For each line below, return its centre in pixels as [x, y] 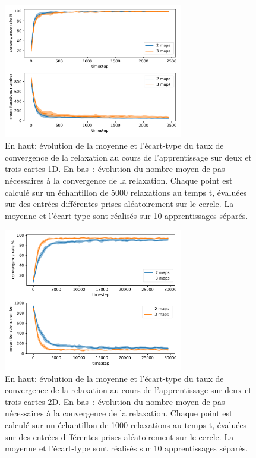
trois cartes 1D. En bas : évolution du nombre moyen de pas [115, 169]
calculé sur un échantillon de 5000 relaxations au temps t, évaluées [126, 192]
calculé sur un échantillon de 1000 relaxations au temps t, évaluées [126, 425]
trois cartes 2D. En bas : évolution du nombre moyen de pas [115, 401]
